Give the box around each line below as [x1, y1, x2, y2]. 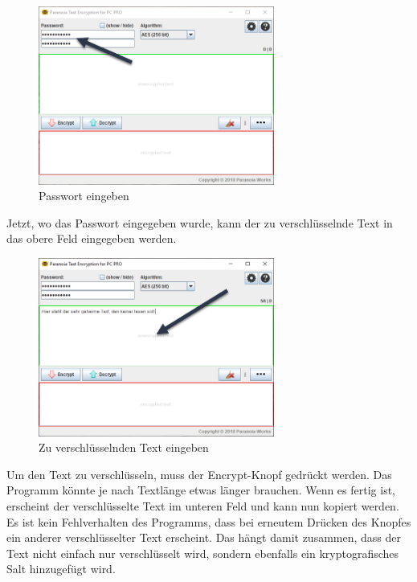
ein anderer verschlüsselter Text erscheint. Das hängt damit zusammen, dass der [6, 529, 401, 546]
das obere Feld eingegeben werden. [6, 230, 177, 247]
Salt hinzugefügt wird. [6, 560, 116, 577]
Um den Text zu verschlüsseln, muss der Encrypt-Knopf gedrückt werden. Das [6, 465, 392, 482]
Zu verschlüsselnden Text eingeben [39, 439, 209, 456]
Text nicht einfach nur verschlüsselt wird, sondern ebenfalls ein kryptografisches [6, 544, 399, 561]
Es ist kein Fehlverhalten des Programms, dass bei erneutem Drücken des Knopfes [6, 513, 411, 530]
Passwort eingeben [39, 187, 129, 204]
